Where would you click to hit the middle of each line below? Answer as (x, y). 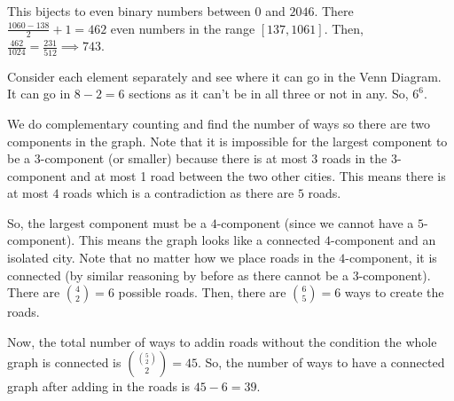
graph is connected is (64, 362)
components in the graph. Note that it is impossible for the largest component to (227, 141)
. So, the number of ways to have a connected (321, 362)
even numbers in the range (183, 28)
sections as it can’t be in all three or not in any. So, (269, 94)
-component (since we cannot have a (315, 222)
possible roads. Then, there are (202, 292)
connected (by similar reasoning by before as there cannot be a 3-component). (219, 275)
